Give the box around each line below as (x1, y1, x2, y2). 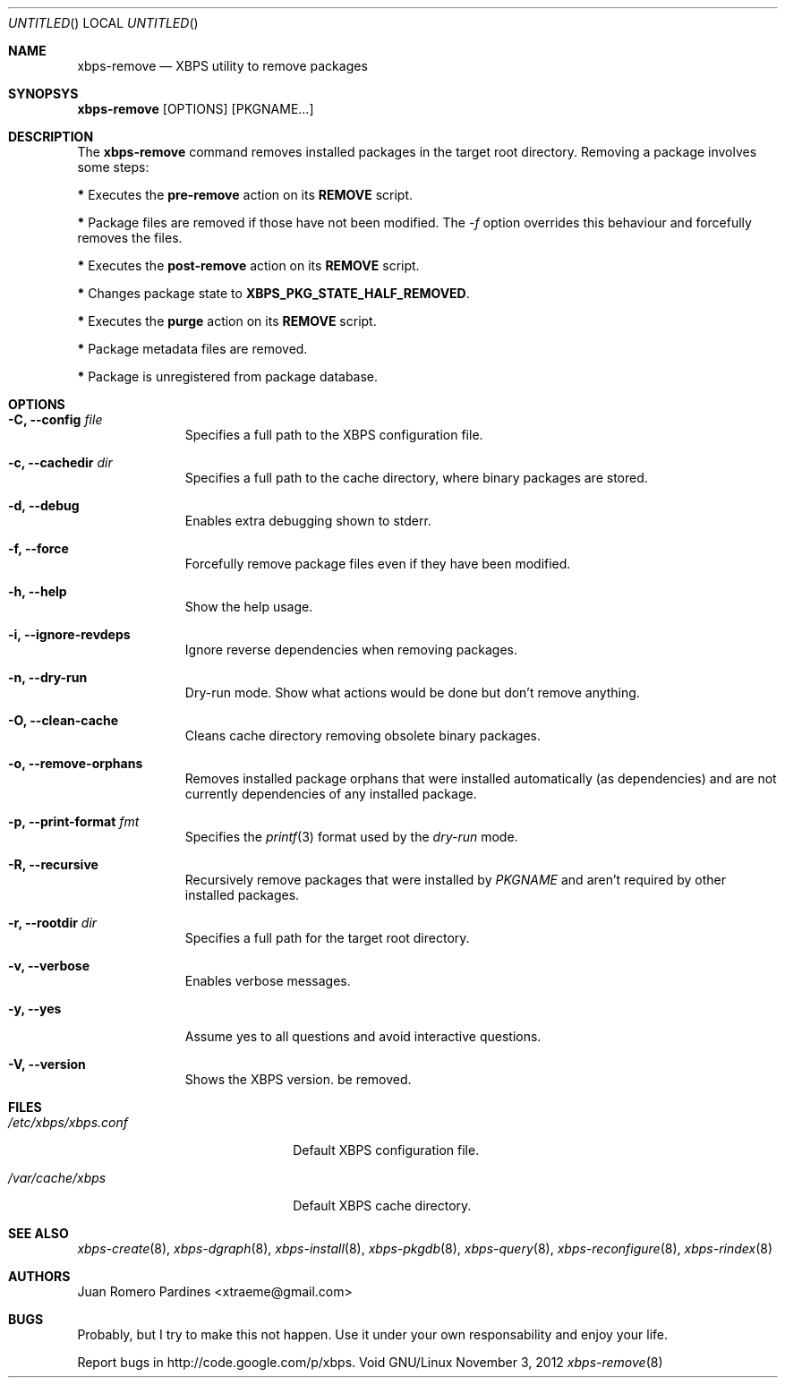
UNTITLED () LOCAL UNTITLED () (8, 15, 199, 30)
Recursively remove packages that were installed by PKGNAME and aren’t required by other (184, 872, 726, 887)
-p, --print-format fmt (8, 814, 140, 829)
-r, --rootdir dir (8, 915, 98, 930)
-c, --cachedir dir (8, 455, 113, 470)
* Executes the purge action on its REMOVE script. (77, 313, 377, 329)
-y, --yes (8, 1001, 62, 1016)
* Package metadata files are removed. (77, 341, 308, 356)
